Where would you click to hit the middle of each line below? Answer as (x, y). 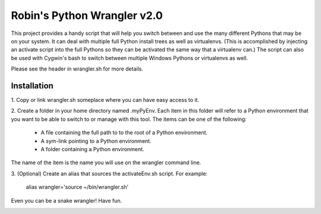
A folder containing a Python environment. (92, 149)
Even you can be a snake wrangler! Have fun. (67, 200)
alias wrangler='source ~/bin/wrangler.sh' (77, 187)
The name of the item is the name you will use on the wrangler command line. (106, 162)
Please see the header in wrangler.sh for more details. (77, 69)
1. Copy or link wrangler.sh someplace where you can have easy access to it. (105, 100)
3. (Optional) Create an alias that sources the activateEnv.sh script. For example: (109, 173)
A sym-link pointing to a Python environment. (96, 141)
